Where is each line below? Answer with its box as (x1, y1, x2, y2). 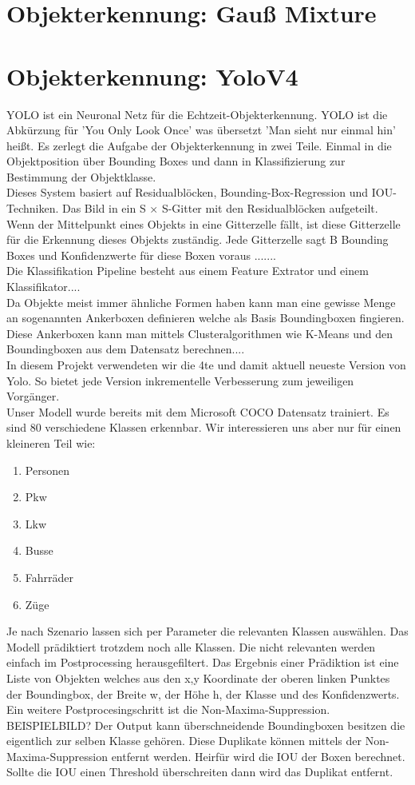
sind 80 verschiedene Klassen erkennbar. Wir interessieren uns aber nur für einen (6, 419, 401, 436)
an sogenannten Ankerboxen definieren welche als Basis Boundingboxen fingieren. (6, 309, 405, 326)
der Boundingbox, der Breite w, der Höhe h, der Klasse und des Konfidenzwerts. (6, 685, 400, 702)
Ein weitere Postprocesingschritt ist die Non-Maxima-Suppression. (6, 701, 330, 718)
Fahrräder (25, 568, 74, 585)
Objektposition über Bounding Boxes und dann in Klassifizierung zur (6, 153, 346, 169)
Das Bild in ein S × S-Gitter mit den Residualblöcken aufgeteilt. (61, 200, 378, 217)
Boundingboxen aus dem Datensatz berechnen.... (6, 341, 245, 357)
